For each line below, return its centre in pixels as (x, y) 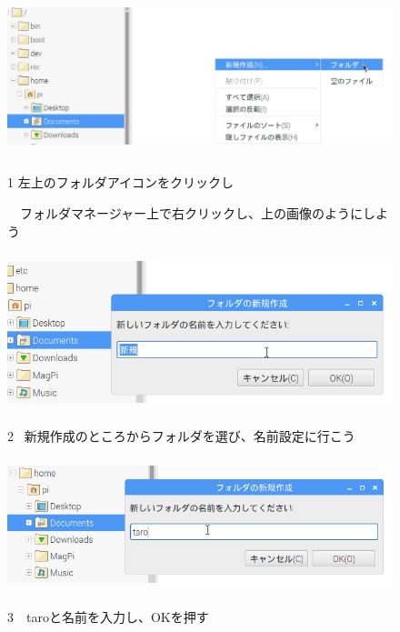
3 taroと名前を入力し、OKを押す (108, 616)
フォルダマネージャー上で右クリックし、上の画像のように (191, 212)
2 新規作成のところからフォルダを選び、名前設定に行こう (181, 435)
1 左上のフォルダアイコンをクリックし (120, 182)
